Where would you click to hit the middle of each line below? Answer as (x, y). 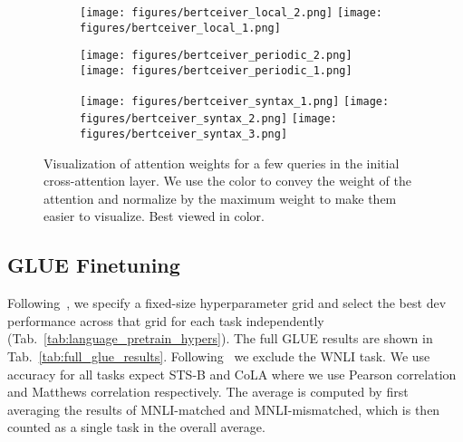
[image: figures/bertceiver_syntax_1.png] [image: (235, 101)
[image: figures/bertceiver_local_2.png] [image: (231, 13)
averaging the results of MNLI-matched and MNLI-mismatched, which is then (224, 409)
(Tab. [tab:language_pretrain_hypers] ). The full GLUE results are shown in (220, 338)
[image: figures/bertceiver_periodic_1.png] (216, 70)
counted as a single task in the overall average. (136, 427)
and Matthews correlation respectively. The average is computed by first (208, 392)
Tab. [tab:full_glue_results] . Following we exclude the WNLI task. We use (219, 356)
